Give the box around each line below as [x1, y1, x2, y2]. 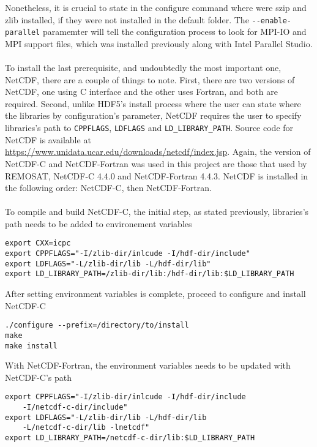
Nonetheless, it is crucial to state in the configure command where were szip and [5, 1, 307, 13]
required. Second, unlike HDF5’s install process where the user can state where [5, 97, 301, 110]
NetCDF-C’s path [5, 370, 72, 383]
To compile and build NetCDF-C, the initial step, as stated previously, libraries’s [5, 205, 309, 218]
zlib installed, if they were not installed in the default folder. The [5, 13, 249, 26]
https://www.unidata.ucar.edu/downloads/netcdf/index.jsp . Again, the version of [5, 145, 311, 158]
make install [5, 341, 58, 350]
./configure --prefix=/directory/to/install [5, 321, 189, 330]
